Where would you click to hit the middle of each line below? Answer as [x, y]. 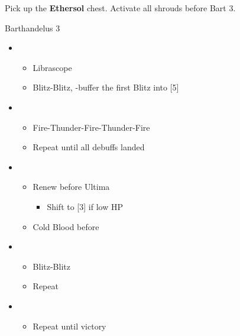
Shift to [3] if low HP [85, 206]
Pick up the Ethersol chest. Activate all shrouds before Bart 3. [120, 8]
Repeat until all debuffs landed [89, 147]
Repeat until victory [69, 326]
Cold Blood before [66, 226]
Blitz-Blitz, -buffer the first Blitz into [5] [106, 87]
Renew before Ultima [71, 187]
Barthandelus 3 [33, 28]
